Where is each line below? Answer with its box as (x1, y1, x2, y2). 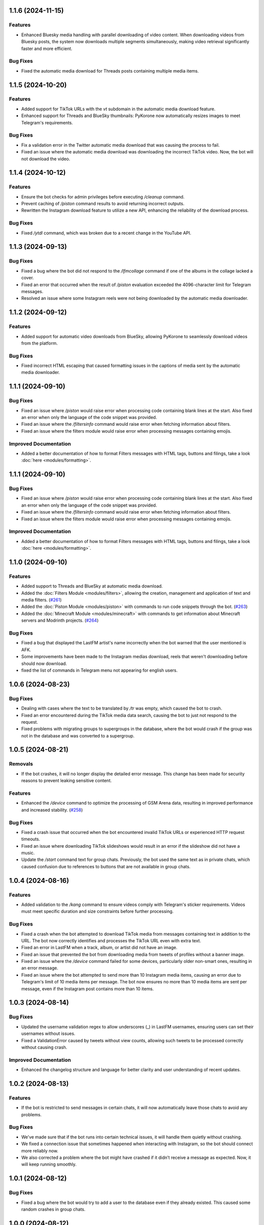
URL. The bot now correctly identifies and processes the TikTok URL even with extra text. (21, 937, 201, 943)
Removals (9, 760, 33, 767)
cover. (21, 275, 34, 281)
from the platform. (21, 340, 58, 346)
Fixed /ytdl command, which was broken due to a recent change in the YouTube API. (21, 230, 192, 236)
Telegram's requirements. (21, 120, 73, 125)
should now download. (21, 661, 67, 666)
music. (21, 850, 35, 856)
